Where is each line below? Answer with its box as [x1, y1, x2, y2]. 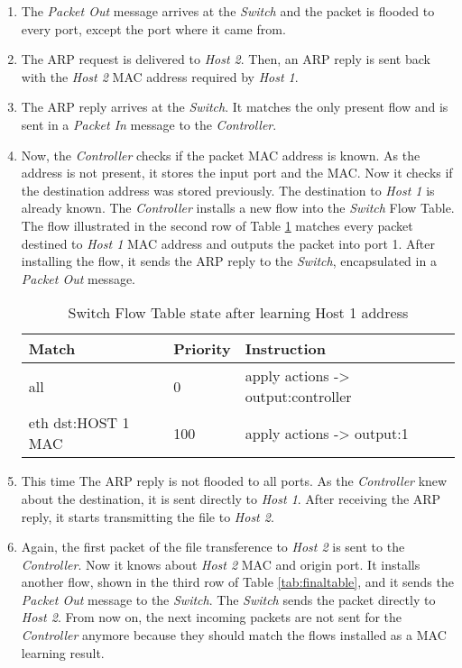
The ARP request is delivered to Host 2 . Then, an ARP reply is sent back [21, 50, 430, 69]
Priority [173, 338, 231, 360]
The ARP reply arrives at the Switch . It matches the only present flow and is [21, 97, 448, 116]
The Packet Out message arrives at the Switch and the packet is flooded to [21, 2, 435, 20]
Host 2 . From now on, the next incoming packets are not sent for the [21, 608, 402, 627]
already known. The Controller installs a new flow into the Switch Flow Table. [21, 198, 455, 217]
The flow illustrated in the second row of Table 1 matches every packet [21, 215, 413, 234]
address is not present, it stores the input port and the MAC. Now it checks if [21, 163, 453, 182]
